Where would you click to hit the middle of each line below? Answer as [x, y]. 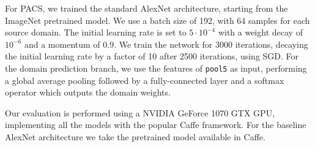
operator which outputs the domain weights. [88, 92]
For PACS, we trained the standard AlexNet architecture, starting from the [146, 8]
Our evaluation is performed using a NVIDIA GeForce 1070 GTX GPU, [140, 112]
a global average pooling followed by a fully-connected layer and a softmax [145, 80]
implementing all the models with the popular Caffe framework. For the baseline [156, 125]
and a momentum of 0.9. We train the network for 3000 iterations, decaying [166, 44]
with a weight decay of [260, 32]
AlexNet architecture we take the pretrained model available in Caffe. [135, 137]
